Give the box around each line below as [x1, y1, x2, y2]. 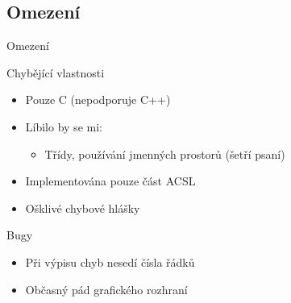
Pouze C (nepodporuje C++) [25, 91, 171, 108]
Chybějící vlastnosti [6, 64, 105, 81]
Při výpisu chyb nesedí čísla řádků [25, 253, 195, 270]
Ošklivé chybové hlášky [25, 199, 140, 216]
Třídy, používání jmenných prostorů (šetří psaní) [44, 145, 285, 162]
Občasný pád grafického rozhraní [25, 280, 188, 297]
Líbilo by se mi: [25, 118, 102, 135]
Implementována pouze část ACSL [25, 172, 196, 189]
